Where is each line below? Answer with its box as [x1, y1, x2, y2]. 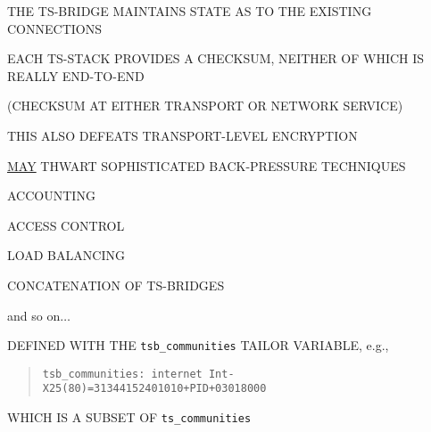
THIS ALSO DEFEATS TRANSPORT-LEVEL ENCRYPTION [7, 126, 358, 144]
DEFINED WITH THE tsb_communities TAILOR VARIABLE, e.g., [7, 336, 389, 355]
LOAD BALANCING [7, 246, 125, 265]
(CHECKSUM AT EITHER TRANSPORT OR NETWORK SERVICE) [7, 96, 403, 115]
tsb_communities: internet [42, 367, 203, 380]
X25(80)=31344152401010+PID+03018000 [42, 382, 267, 395]
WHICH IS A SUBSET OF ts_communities [7, 408, 252, 427]
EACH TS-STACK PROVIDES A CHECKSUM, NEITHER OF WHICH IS [7, 49, 425, 68]
